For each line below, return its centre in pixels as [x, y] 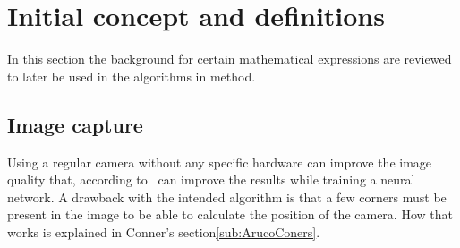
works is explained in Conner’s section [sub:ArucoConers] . [164, 231]
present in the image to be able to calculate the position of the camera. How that [230, 214]
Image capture [75, 124]
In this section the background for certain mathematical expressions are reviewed [230, 59]
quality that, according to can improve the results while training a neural [211, 180]
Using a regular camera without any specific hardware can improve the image [220, 162]
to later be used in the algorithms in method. [132, 76]
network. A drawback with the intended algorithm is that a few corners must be [227, 197]
